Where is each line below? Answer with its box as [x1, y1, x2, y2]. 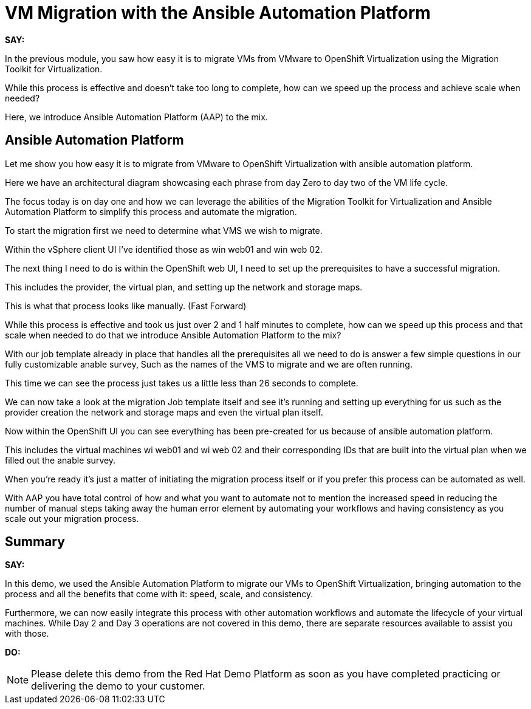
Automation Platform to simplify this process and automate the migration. [5, 206, 297, 217]
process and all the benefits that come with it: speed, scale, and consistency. [5, 589, 313, 600]
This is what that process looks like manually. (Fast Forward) [5, 300, 247, 311]
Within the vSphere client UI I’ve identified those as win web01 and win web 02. [5, 244, 323, 255]
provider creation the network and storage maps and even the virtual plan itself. [5, 406, 323, 417]
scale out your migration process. [5, 513, 139, 524]
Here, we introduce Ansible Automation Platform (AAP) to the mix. [5, 111, 268, 122]
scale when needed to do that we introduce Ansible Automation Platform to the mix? [5, 329, 341, 340]
